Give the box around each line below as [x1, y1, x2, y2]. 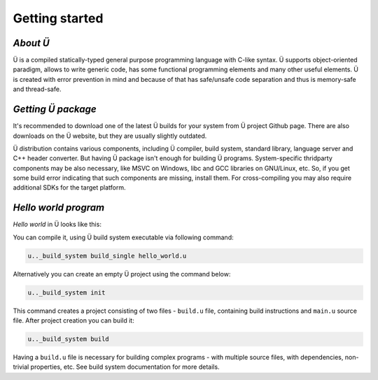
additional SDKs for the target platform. [13, 183, 126, 192]
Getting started [13, 10, 104, 26]
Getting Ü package [13, 104, 97, 115]
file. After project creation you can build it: [13, 316, 134, 325]
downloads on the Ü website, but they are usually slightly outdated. [13, 132, 207, 140]
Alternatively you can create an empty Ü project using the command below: [13, 269, 231, 278]
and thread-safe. [13, 85, 62, 94]
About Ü [13, 37, 50, 49]
